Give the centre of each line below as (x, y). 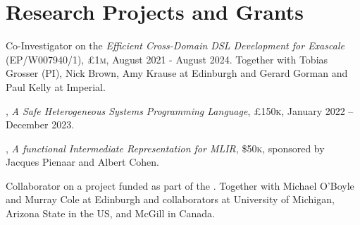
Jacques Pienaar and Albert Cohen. (82, 162)
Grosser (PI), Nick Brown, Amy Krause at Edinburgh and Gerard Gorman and (177, 73)
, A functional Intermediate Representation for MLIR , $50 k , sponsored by (165, 148)
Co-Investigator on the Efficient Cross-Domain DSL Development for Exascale (175, 45)
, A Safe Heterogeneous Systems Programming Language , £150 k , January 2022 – (180, 110)
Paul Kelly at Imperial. (56, 86)
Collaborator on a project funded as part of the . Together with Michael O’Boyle (180, 185)
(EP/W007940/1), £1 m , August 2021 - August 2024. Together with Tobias (167, 59)
